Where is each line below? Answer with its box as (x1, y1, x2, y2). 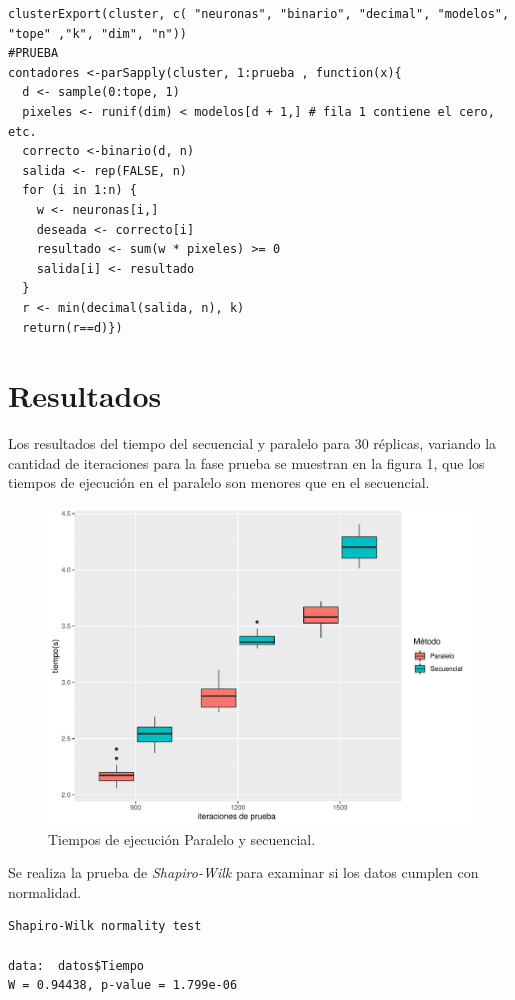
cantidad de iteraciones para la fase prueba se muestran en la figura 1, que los (8, 452, 485, 473)
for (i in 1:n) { (22, 183, 137, 198)
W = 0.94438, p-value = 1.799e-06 (8, 978, 238, 993)
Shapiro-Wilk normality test (8, 919, 202, 934)
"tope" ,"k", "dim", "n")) (8, 26, 187, 41)
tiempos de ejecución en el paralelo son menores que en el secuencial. (8, 472, 430, 493)
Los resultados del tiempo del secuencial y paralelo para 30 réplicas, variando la (8, 433, 497, 454)
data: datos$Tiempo (8, 958, 145, 973)
